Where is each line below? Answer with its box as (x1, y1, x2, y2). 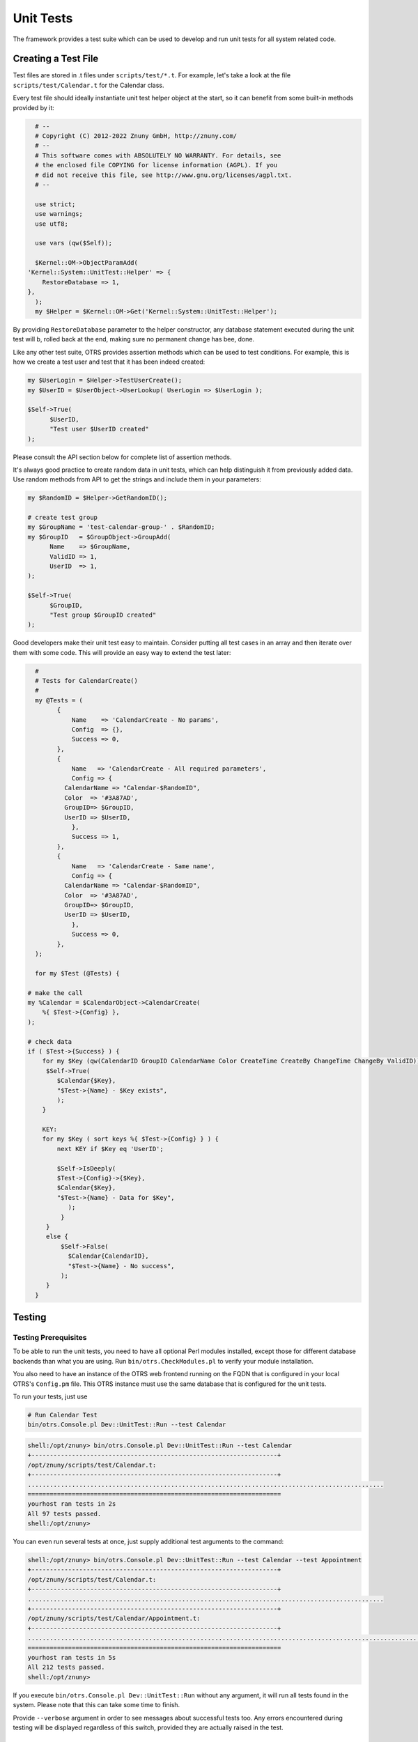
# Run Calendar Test (27, 1411, 98, 1419)
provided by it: (13, 103, 55, 111)
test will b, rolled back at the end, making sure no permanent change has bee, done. (13, 335, 254, 344)
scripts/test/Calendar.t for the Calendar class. (13, 81, 164, 89)
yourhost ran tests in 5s (27, 1654, 116, 1661)
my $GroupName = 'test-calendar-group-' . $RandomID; (27, 523, 215, 531)
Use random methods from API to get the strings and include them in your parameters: (13, 475, 261, 484)
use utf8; (35, 219, 69, 228)
